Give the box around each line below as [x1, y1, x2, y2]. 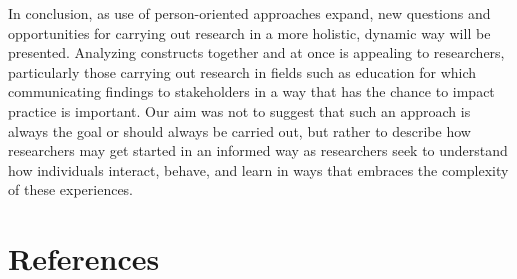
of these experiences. [8, 179, 134, 200]
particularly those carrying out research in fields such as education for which [8, 61, 477, 82]
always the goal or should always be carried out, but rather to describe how [8, 120, 471, 141]
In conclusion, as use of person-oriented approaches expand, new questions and [8, 3, 491, 23]
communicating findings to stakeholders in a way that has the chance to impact [8, 81, 495, 102]
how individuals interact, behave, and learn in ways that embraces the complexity [8, 159, 509, 180]
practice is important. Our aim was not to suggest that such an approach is [8, 100, 471, 121]
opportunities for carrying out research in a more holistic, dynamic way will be [8, 22, 491, 43]
